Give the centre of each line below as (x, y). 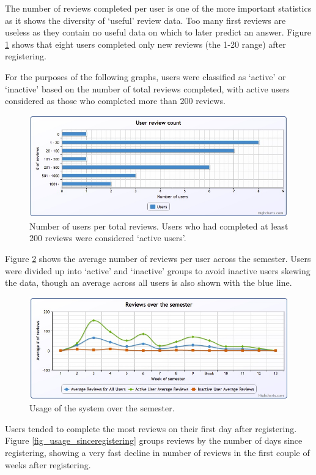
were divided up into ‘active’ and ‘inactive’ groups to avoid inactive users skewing (158, 270)
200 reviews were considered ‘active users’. (108, 238)
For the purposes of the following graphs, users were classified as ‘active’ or (145, 76)
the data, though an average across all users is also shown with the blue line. (149, 282)
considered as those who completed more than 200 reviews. (115, 101)
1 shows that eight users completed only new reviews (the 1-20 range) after (145, 44)
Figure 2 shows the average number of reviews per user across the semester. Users (158, 259)
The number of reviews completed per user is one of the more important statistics (158, 8)
